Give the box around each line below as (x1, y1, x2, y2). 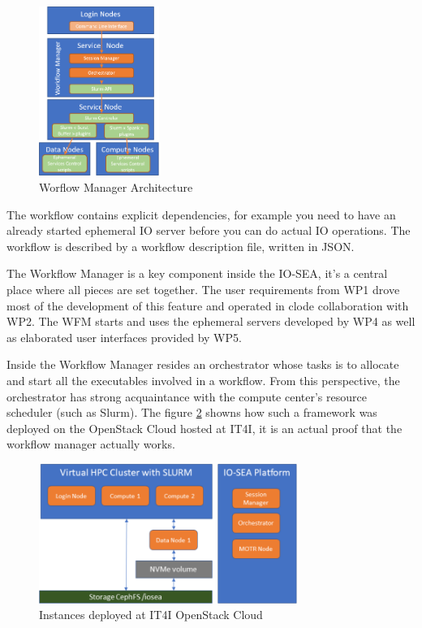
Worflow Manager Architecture (39, 179, 193, 196)
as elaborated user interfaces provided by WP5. (6, 328, 242, 345)
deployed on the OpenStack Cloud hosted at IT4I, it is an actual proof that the (6, 419, 403, 436)
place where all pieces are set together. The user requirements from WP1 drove (6, 281, 400, 298)
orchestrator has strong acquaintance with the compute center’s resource (6, 388, 367, 405)
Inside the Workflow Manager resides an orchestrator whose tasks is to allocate (6, 356, 399, 373)
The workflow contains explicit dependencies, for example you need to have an (6, 206, 396, 223)
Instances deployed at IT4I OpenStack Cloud (39, 606, 263, 623)
